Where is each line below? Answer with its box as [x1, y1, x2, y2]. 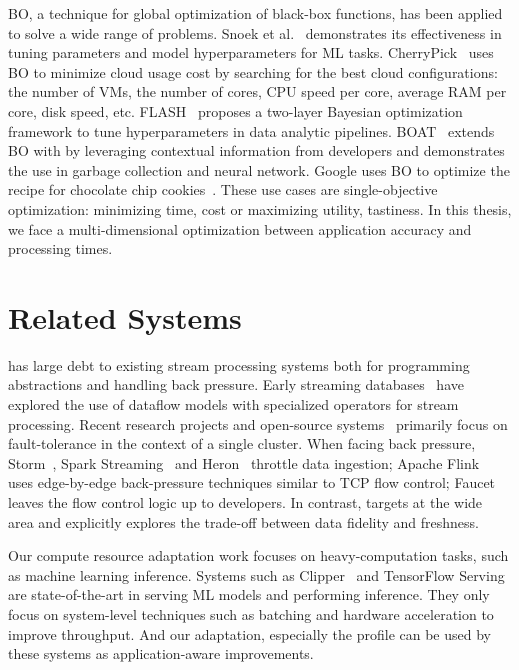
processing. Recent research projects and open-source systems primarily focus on [8, 413, 508, 434]
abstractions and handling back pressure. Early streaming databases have [8, 374, 464, 395]
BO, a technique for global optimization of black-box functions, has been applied [8, 3, 503, 23]
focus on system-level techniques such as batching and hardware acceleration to [8, 603, 494, 624]
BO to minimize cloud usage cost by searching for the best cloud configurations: [8, 61, 498, 82]
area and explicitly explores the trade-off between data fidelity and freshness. [8, 511, 480, 532]
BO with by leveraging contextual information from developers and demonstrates [8, 140, 505, 161]
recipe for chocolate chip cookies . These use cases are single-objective [8, 179, 438, 200]
